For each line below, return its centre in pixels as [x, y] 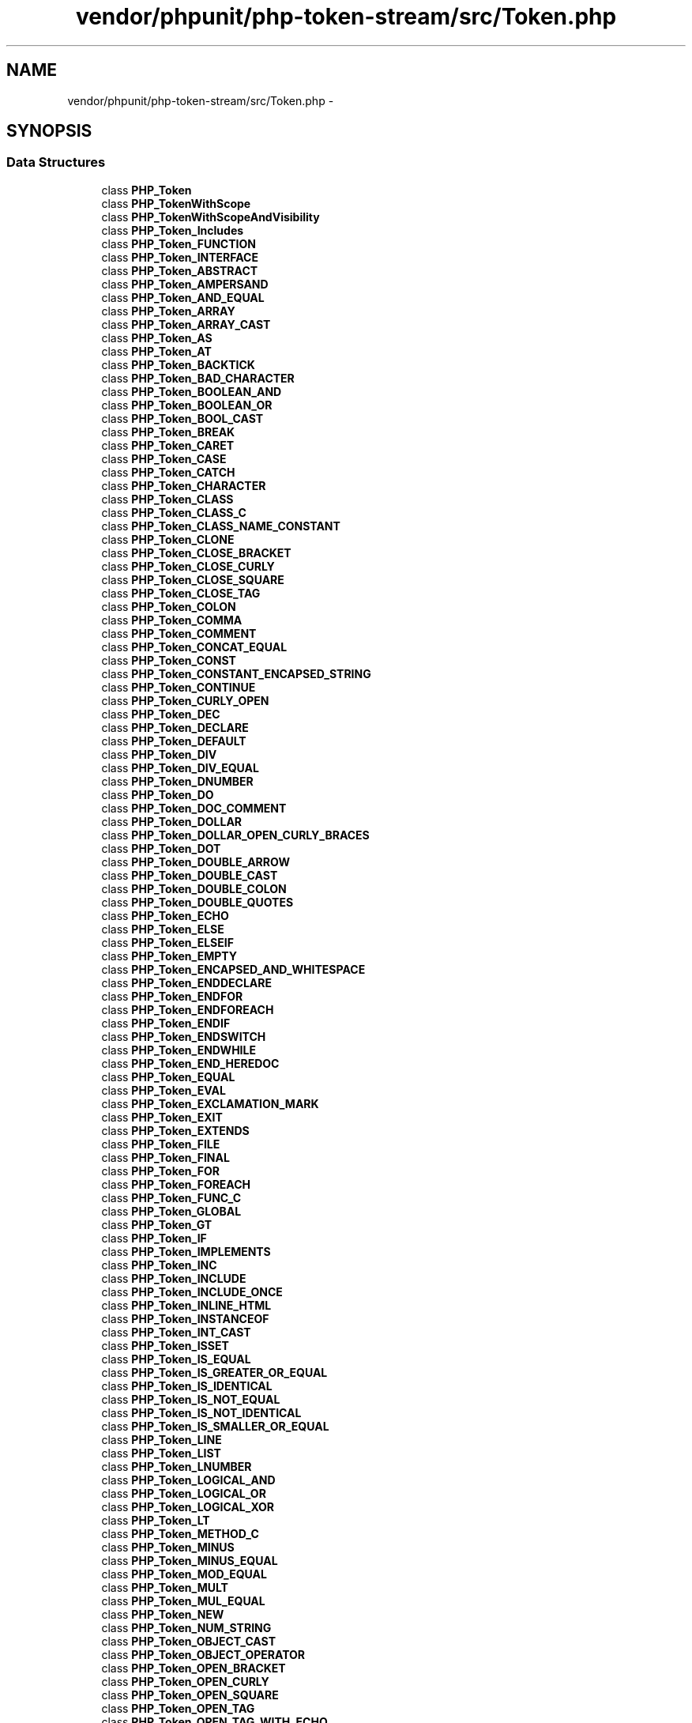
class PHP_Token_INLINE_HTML [186, 1305]
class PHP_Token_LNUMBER [177, 1466]
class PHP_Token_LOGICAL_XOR [188, 1506]
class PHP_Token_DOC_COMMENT [194, 808]
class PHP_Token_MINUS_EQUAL [190, 1560]
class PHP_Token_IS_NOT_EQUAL [191, 1399]
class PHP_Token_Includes [173, 230]
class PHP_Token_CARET [168, 445]
